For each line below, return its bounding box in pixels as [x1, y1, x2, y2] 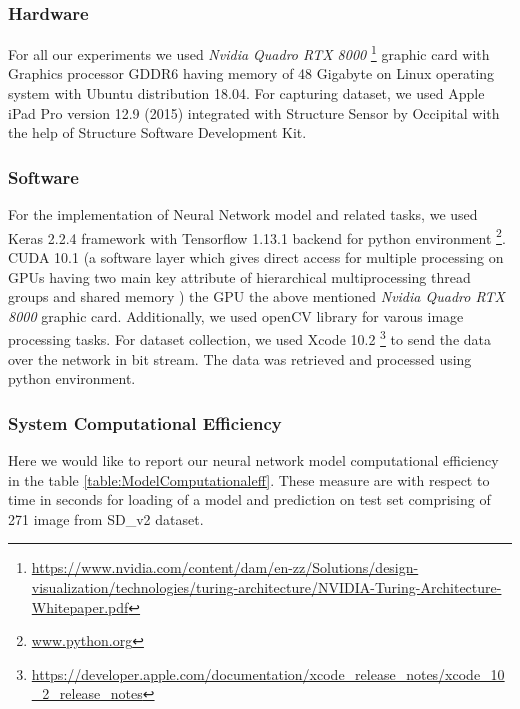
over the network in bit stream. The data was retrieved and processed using [8, 348, 472, 369]
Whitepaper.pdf [31, 596, 129, 617]
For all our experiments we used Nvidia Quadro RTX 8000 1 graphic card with [8, 41, 490, 64]
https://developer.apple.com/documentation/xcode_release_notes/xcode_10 [31, 663, 505, 684]
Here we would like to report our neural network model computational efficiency [8, 449, 499, 470]
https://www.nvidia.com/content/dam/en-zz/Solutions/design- [31, 557, 419, 578]
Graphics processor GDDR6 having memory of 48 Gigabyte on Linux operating [8, 63, 495, 84]
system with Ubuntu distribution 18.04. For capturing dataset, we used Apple [8, 83, 485, 104]
